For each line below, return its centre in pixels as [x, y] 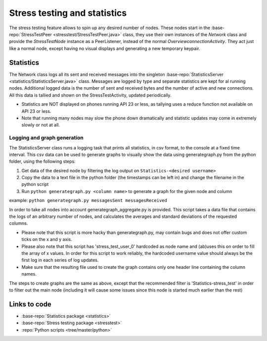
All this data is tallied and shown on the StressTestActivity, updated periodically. [90, 95]
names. [29, 274]
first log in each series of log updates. [60, 260]
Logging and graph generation [46, 138]
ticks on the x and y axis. [47, 240]
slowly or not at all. [41, 125]
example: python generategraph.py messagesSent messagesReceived [88, 200]
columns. [19, 223]
